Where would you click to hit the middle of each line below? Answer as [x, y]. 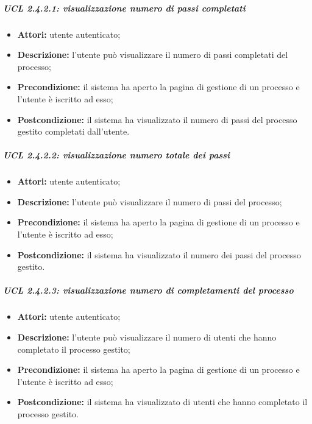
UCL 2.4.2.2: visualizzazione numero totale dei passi [117, 155]
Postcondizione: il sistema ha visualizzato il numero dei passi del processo [159, 254]
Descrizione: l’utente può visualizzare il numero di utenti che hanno [147, 337]
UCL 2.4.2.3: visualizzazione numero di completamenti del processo [148, 290]
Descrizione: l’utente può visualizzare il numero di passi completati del [153, 55]
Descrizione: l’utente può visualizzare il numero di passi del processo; [150, 201]
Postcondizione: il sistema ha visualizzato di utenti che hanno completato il [162, 402]
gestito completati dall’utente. [73, 131]
